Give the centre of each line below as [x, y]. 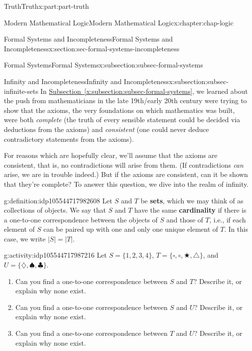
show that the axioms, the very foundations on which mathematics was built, [119, 110]
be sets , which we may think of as [192, 200]
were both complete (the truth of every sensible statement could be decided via [122, 120]
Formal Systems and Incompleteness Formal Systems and [88, 39]
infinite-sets [21, 91]
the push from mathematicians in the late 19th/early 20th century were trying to [126, 100]
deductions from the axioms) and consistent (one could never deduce [106, 129]
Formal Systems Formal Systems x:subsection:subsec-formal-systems [104, 65]
